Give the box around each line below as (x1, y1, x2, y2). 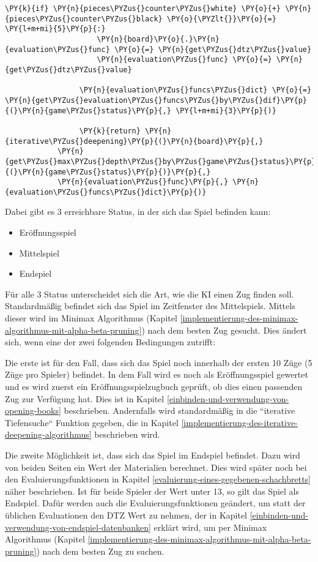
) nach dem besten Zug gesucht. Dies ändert (141, 323, 307, 336)
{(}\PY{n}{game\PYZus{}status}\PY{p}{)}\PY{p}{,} (5, 167, 211, 176)
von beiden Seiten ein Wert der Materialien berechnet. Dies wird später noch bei (5, 460, 307, 473)
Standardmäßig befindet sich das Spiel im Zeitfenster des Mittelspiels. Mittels (5, 299, 295, 312)
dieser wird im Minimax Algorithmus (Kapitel (5, 312, 177, 324)
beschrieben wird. (94, 428, 160, 441)
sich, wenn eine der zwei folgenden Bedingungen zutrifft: (5, 335, 216, 348)
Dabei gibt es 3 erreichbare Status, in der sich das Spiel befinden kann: (5, 205, 271, 218)
